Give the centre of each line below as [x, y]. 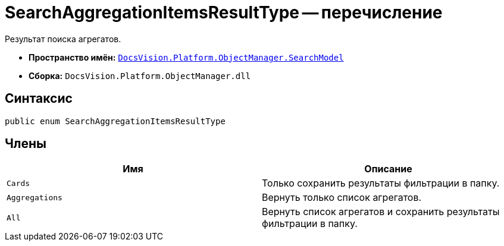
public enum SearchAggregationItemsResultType [115, 121]
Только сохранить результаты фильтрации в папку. [381, 183]
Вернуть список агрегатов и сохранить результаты [381, 212]
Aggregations [35, 197]
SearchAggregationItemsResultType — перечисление [224, 12]
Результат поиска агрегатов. [63, 39]
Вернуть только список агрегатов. [342, 198]
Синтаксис [39, 99]
